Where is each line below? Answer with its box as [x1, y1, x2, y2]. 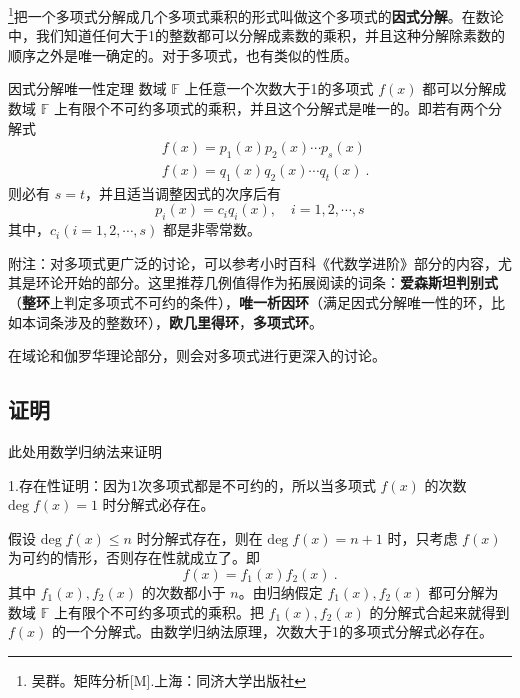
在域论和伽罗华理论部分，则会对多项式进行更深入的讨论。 [8, 345, 386, 366]
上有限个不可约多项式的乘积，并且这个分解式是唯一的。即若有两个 [53, 98, 488, 119]
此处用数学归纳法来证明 [8, 441, 162, 462]
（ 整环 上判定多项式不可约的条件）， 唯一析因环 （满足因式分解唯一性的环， [8, 292, 491, 313]
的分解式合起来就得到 [369, 601, 510, 622]
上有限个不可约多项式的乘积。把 [53, 601, 264, 622]
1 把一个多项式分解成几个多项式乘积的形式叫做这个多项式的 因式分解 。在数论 [8, 3, 504, 26]
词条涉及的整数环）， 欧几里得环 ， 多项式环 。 [35, 311, 323, 332]
